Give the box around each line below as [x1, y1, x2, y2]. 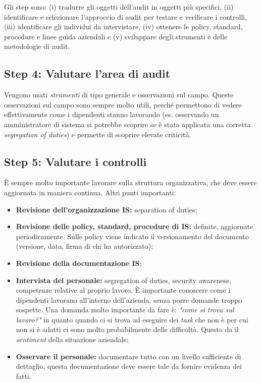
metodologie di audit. [4, 41, 70, 51]
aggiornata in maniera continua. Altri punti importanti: [4, 187, 176, 197]
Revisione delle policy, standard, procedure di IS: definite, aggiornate [16, 221, 253, 232]
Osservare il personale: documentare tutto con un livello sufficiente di [16, 351, 241, 361]
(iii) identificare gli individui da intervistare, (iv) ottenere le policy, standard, [4, 21, 243, 32]
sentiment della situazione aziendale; [16, 334, 129, 345]
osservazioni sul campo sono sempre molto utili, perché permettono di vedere [4, 99, 242, 110]
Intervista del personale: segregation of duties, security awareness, [16, 275, 231, 285]
